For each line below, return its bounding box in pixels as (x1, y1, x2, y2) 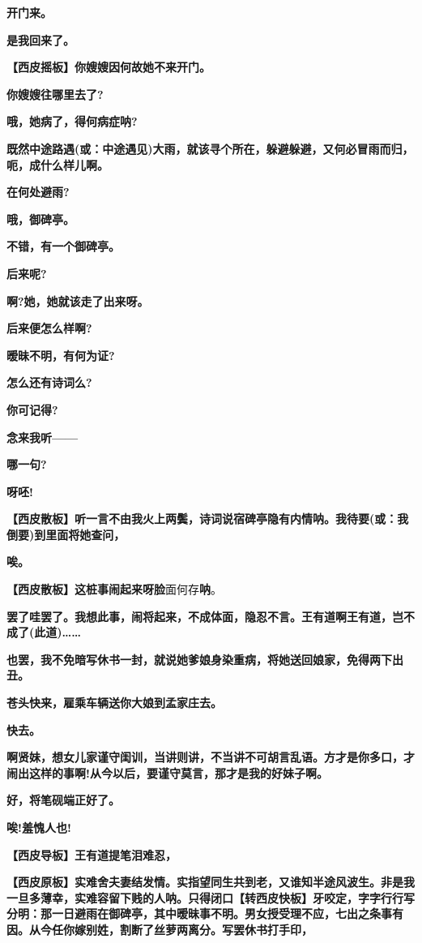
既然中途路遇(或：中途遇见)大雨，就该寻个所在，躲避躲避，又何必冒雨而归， (6, 139, 414, 156)
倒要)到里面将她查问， (6, 525, 126, 542)
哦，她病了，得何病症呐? (6, 113, 138, 130)
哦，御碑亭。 (6, 210, 75, 227)
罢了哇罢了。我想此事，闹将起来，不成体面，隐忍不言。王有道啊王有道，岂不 (6, 607, 415, 624)
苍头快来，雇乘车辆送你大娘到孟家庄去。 (6, 694, 222, 711)
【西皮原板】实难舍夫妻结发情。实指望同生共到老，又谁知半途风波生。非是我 (6, 873, 415, 890)
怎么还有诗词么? (6, 374, 92, 391)
